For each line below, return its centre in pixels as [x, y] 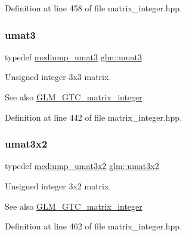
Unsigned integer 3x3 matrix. [58, 77]
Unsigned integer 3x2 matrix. [58, 186]
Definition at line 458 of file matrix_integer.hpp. [94, 8]
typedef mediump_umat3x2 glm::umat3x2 [82, 166]
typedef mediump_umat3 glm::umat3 [73, 56]
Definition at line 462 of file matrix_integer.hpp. [94, 226]
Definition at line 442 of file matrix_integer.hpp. [94, 117]
